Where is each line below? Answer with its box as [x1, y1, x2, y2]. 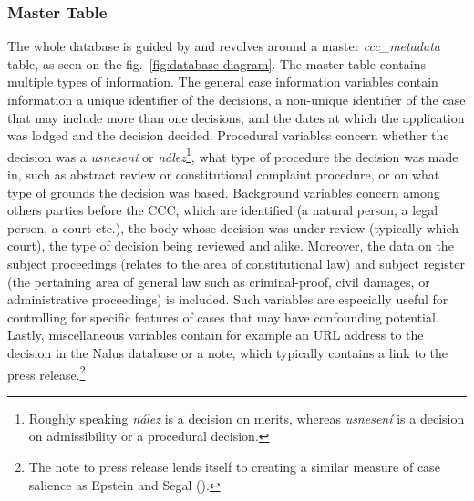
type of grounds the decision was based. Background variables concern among [7, 182, 440, 201]
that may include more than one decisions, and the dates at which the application [7, 107, 465, 127]
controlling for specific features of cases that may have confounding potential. [7, 307, 439, 326]
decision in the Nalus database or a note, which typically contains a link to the [7, 343, 448, 362]
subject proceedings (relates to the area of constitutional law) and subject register [7, 254, 465, 272]
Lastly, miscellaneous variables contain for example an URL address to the [7, 325, 424, 344]
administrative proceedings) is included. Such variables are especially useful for [7, 290, 448, 309]
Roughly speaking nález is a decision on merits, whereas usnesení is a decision [28, 408, 465, 427]
